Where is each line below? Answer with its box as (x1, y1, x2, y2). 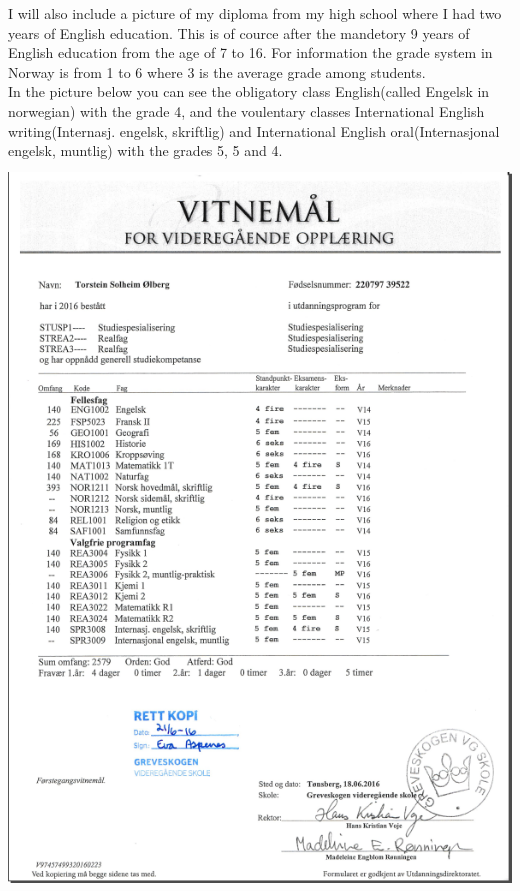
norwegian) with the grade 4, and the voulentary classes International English (8, 100, 485, 121)
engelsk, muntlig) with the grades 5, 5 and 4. (8, 140, 283, 161)
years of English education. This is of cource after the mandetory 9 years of (8, 22, 470, 43)
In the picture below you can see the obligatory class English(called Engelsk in (8, 81, 490, 102)
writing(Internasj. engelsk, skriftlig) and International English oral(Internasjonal (8, 120, 500, 141)
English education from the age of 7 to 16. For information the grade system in (8, 42, 493, 63)
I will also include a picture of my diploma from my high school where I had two (8, 3, 502, 23)
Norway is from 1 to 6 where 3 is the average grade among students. (8, 61, 426, 82)
